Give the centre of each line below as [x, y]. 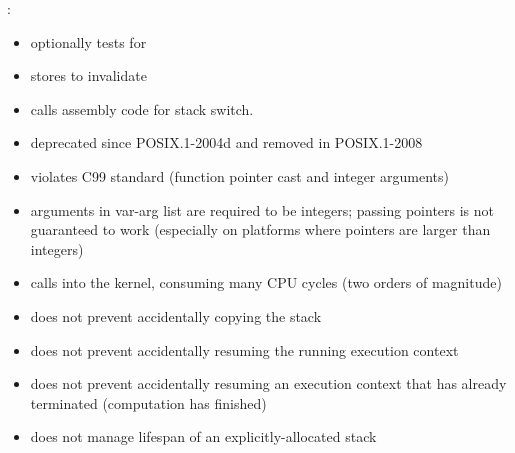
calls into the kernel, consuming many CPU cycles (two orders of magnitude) [266, 282]
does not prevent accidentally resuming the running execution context [244, 349]
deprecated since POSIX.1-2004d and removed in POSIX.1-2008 [226, 142]
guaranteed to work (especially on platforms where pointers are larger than [260, 229]
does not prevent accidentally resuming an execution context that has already [268, 383]
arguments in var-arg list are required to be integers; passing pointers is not [262, 209]
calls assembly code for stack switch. [142, 108]
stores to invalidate [88, 75]
